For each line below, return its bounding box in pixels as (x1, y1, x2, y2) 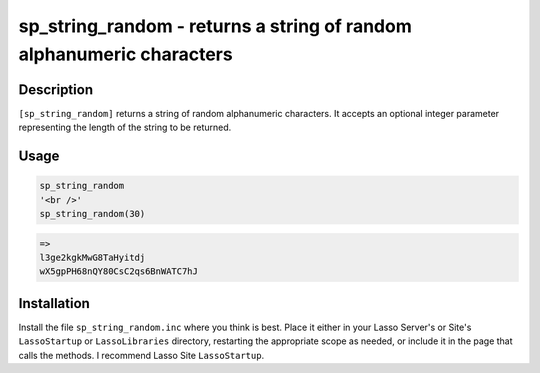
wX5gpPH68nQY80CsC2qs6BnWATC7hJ (39, 266, 199, 277)
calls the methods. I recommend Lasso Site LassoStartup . (18, 349, 265, 361)
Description (18, 81, 94, 98)
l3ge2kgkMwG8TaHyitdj (39, 252, 146, 263)
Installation (18, 295, 90, 312)
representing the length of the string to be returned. (18, 121, 232, 134)
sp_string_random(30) (39, 208, 146, 220)
